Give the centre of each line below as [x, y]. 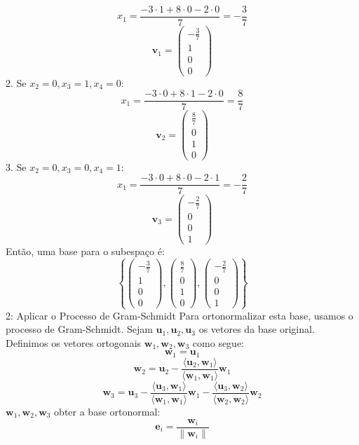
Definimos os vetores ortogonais [74, 342]
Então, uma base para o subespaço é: [85, 251]
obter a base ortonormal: [107, 411]
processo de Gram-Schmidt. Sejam [79, 329]
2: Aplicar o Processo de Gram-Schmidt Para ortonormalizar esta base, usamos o [179, 315]
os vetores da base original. [257, 329]
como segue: [218, 342]
